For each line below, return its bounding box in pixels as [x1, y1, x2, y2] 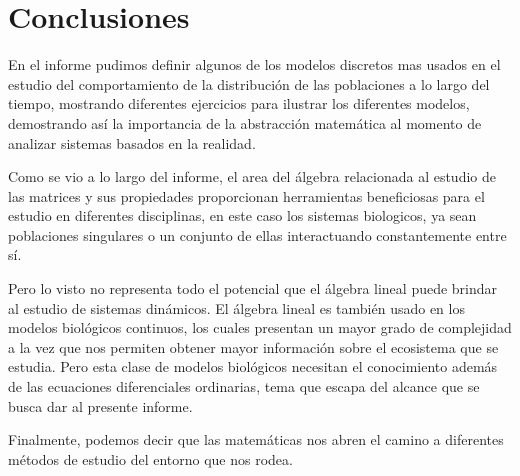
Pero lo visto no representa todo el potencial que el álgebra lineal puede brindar [8, 278, 498, 299]
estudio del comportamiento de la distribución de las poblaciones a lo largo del [8, 73, 490, 94]
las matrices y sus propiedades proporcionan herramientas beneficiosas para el [8, 185, 485, 206]
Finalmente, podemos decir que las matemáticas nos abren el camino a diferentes [8, 429, 504, 450]
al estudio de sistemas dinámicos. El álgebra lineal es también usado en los [8, 297, 465, 318]
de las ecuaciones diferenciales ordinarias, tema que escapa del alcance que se [8, 376, 480, 397]
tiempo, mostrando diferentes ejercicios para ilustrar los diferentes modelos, [8, 93, 470, 114]
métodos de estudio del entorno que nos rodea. [8, 448, 293, 469]
